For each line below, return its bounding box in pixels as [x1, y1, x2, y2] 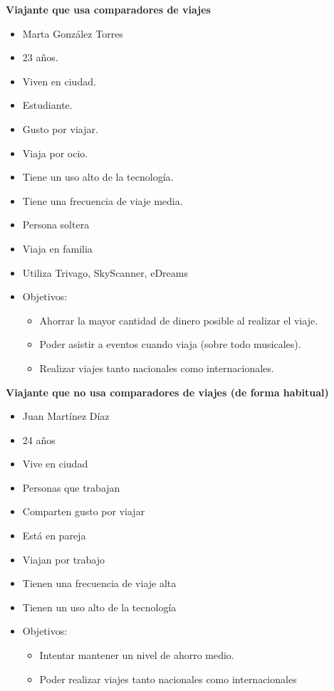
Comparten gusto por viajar [22, 504, 145, 519]
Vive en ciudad [22, 456, 88, 471]
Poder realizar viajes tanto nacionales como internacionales [39, 671, 297, 686]
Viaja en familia [22, 241, 93, 255]
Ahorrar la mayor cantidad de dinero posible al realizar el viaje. [39, 312, 318, 327]
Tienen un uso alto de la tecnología [22, 599, 177, 614]
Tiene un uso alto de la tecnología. [22, 169, 174, 184]
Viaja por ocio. [22, 145, 88, 160]
